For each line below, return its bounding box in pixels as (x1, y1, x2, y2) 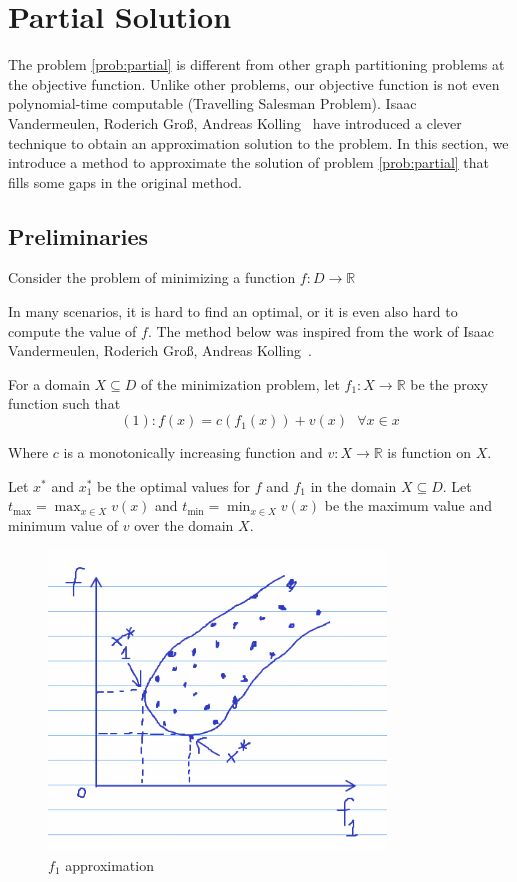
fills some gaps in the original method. (8, 171, 242, 192)
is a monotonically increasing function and (63, 442, 323, 463)
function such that (8, 393, 121, 414)
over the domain (134, 514, 234, 535)
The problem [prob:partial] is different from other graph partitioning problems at (8, 54, 505, 75)
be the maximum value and (324, 495, 493, 516)
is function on (387, 442, 472, 463)
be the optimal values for (97, 475, 251, 496)
